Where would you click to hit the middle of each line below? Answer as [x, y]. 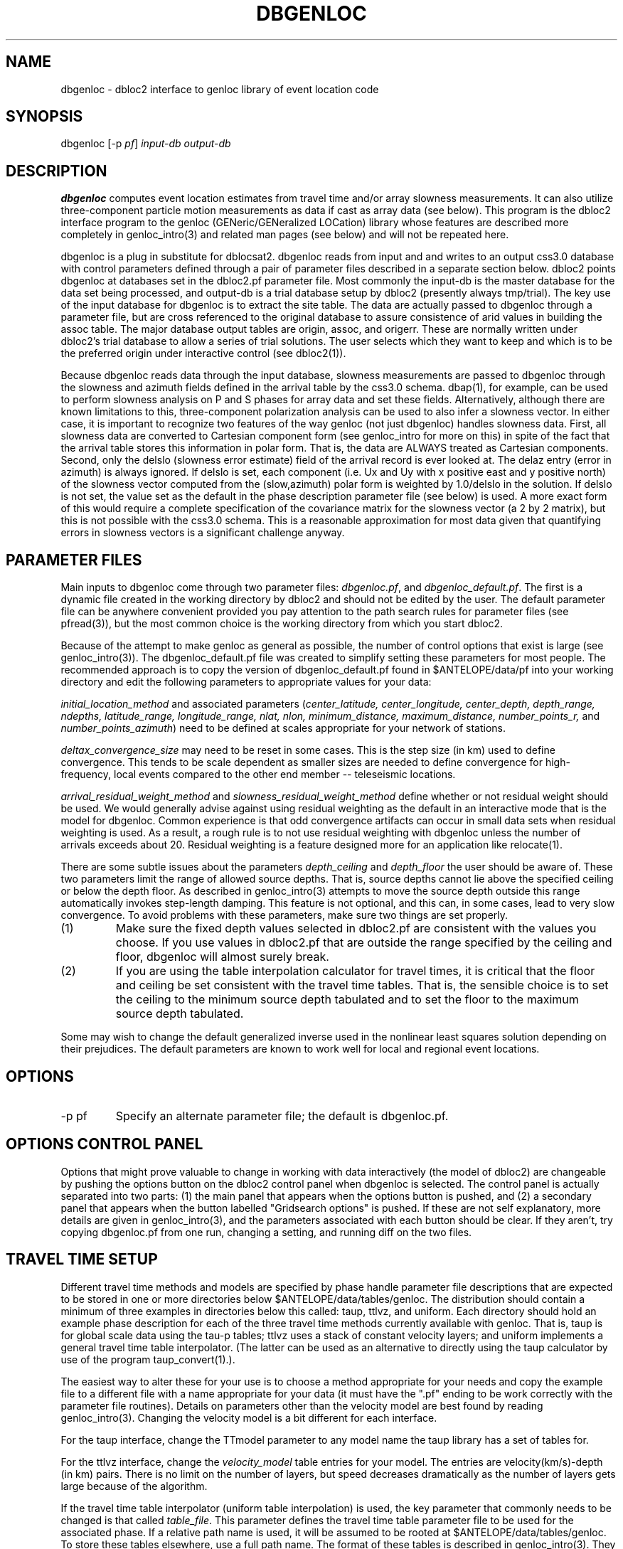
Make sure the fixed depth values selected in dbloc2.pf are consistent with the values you [356, 928]
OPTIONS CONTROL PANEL [105, 1144]
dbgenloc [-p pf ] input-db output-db [146, 144]
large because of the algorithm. [134, 1486]
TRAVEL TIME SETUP [82, 1260]
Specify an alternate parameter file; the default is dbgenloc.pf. [282, 1116]
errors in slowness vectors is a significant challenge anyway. [203, 533]
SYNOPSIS [44, 117]
